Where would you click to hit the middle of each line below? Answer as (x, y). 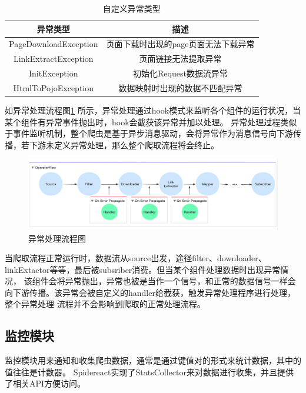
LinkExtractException (53, 59)
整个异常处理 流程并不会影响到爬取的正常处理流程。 (105, 304)
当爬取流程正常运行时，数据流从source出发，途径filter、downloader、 (136, 258)
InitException (54, 73)
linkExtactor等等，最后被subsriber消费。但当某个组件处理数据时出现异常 (143, 269)
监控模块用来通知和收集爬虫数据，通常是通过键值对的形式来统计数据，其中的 (153, 360)
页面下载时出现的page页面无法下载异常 (180, 44)
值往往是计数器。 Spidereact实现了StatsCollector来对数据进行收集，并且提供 (149, 372)
